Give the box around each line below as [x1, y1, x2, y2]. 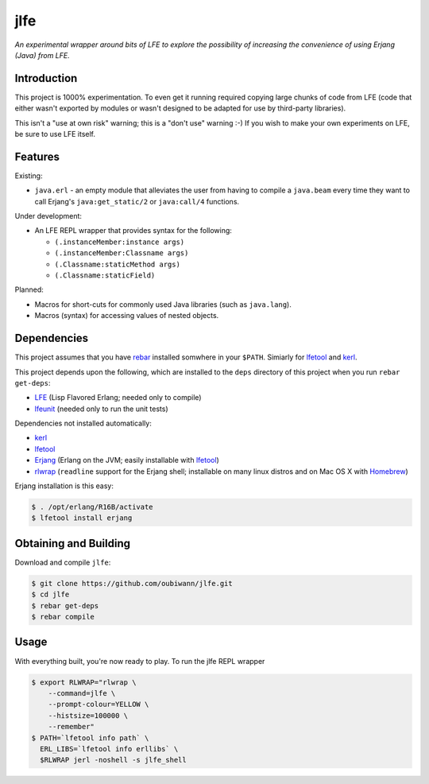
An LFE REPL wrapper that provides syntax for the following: [34, 226, 232, 235]
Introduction [14, 72, 78, 85]
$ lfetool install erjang [31, 514, 133, 522]
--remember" [48, 722, 95, 732]
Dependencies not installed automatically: [14, 418, 153, 429]
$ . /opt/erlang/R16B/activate [31, 503, 154, 512]
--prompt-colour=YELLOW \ [48, 700, 149, 709]
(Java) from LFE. [14, 50, 71, 60]
